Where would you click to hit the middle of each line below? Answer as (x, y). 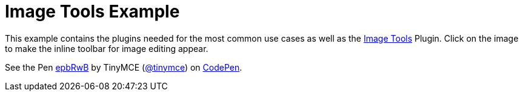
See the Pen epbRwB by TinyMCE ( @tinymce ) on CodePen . (124, 67)
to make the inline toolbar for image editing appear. (107, 48)
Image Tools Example (92, 11)
